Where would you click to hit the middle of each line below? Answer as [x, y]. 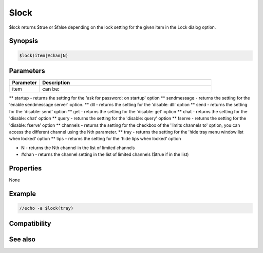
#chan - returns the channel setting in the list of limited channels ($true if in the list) [105, 154]
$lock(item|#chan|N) [44, 55]
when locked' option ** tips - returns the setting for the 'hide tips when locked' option [95, 139]
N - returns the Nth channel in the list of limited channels [78, 148]
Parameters [27, 71]
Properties [25, 168]
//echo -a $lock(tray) [46, 208]
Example [22, 194]
